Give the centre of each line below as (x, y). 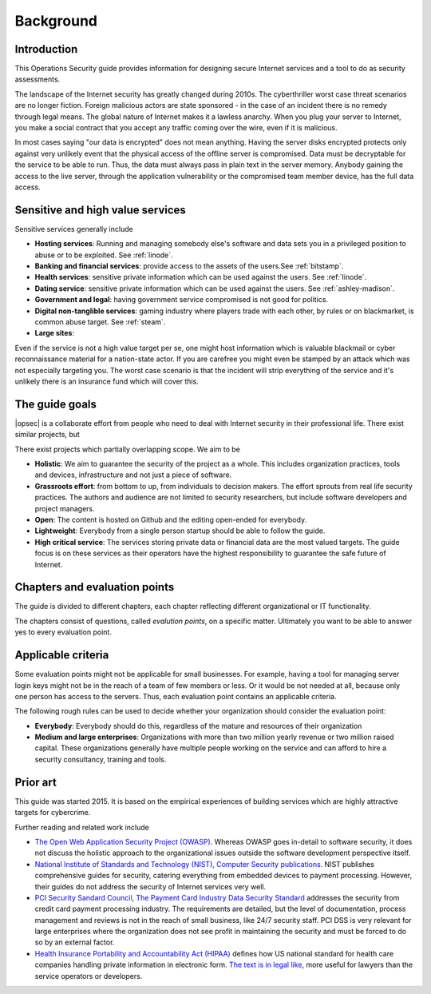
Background (56, 21)
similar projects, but (47, 435)
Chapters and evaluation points (95, 587)
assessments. (38, 79)
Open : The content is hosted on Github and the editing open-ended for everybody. (171, 519)
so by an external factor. (75, 942)
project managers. (65, 508)
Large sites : (55, 333)
